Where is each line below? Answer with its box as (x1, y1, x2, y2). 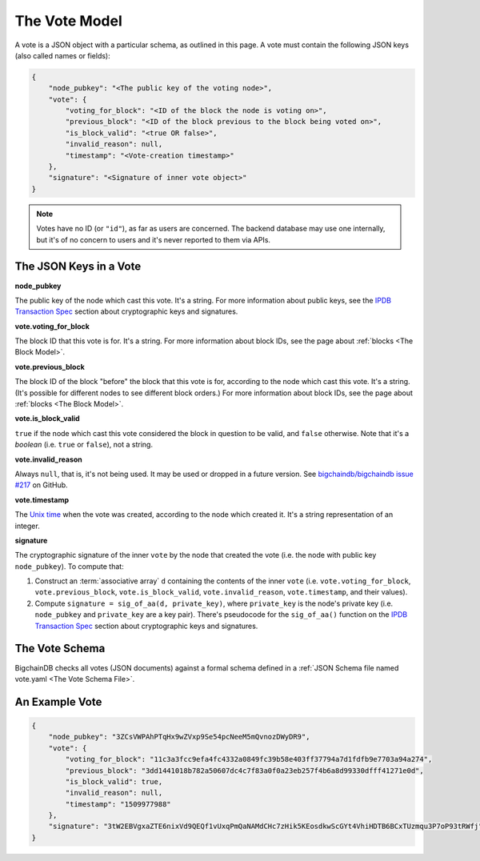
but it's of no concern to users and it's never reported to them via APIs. (36, 234, 271, 244)
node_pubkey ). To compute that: (14, 561, 124, 571)
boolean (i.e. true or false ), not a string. (14, 440, 154, 450)
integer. (14, 521, 40, 531)
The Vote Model (14, 12, 123, 30)
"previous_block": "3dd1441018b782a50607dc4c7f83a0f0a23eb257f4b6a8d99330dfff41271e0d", (65, 766, 424, 775)
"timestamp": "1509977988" (65, 799, 171, 808)
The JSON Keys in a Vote (14, 260, 142, 274)
